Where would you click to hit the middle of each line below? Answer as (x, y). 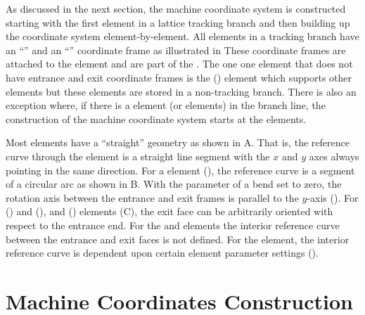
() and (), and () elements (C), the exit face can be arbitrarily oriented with (169, 211)
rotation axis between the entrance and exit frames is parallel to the (152, 197)
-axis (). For (333, 197)
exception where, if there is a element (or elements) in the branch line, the (166, 105)
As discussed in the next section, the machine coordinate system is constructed (176, 8)
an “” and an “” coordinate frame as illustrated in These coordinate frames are (176, 50)
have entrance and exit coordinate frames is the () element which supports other (179, 77)
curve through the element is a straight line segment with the (138, 156)
